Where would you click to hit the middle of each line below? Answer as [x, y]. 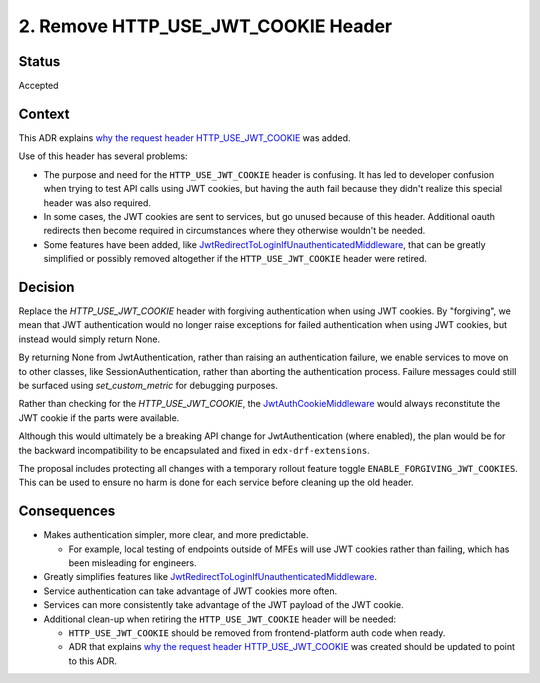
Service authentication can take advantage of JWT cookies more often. [190, 591]
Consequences [67, 511]
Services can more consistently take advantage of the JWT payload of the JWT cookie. [223, 605]
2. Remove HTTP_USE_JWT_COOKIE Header [205, 26]
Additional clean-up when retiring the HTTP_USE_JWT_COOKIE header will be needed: [220, 619]
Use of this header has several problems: [103, 156]
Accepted [38, 86]
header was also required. [97, 202]
